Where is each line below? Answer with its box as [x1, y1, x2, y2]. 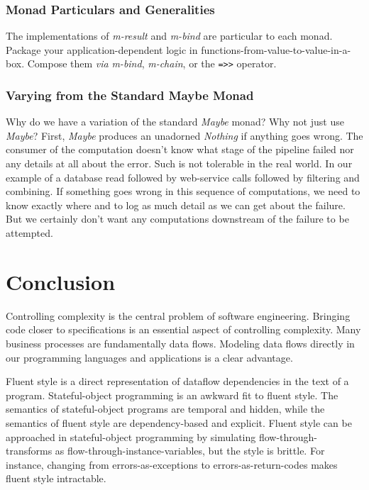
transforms [6, 443, 53, 458]
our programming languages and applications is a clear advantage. [6, 350, 293, 364]
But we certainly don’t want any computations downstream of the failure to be [6, 211, 349, 226]
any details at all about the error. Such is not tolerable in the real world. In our [6, 156, 353, 171]
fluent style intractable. [6, 471, 106, 486]
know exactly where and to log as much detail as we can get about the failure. [6, 197, 346, 212]
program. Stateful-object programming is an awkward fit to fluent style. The [6, 387, 338, 402]
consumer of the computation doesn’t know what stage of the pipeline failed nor [6, 142, 354, 157]
